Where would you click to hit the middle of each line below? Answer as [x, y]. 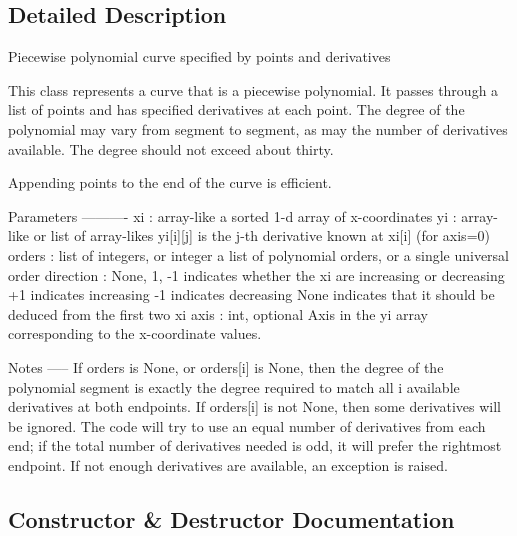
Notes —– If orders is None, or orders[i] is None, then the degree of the [226, 366]
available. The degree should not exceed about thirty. [171, 148]
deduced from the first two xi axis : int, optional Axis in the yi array [218, 313]
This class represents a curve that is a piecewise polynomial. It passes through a [253, 89]
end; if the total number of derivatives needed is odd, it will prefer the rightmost [255, 445]
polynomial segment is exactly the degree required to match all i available [234, 386]
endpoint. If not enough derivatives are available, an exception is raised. [228, 464]
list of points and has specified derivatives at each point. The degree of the [236, 109]
